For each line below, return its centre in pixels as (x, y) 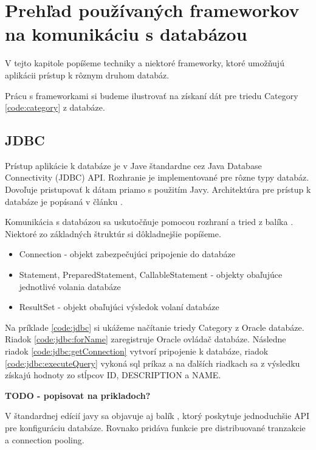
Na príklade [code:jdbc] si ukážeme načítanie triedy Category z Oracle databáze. (155, 327)
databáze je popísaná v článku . (64, 201)
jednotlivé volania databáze (70, 286)
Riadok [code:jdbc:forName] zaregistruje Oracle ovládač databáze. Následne (146, 339)
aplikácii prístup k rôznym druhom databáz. (87, 74)
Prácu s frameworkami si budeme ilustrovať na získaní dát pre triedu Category (152, 95)
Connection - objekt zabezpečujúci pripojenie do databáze (127, 254)
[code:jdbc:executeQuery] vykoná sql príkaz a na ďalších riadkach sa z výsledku (153, 363)
